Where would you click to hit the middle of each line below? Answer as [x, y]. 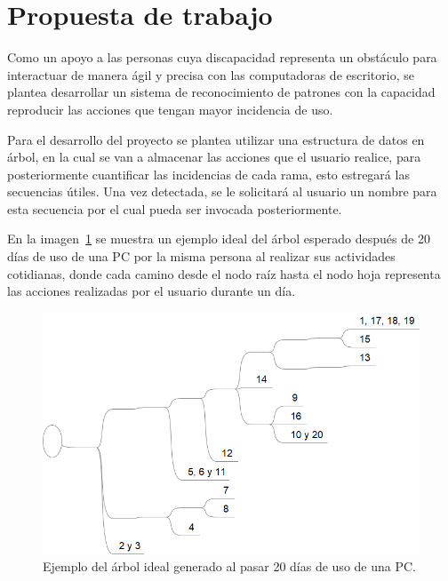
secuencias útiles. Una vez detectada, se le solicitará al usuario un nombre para [222, 191]
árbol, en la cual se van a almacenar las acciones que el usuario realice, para [214, 157]
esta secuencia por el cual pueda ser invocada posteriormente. [175, 208]
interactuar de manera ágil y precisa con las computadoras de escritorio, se [211, 74]
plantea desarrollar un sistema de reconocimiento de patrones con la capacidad [221, 92]
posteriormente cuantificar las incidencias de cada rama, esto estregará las [208, 174]
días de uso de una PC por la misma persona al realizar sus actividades [201, 256]
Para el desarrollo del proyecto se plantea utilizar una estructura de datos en [216, 139]
